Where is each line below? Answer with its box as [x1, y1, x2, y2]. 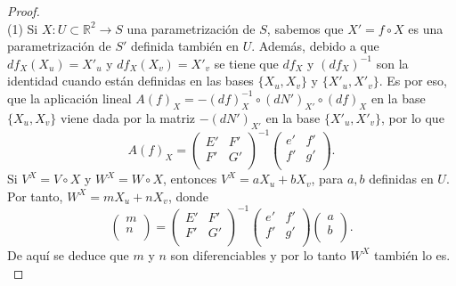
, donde [167, 186, 208, 205]
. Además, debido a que [251, 37, 379, 55]
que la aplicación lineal [7, 88, 132, 107]
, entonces [163, 169, 217, 188]
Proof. [7, 2, 40, 20]
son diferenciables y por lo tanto [170, 245, 346, 264]
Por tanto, [7, 186, 63, 205]
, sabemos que [266, 19, 344, 37]
